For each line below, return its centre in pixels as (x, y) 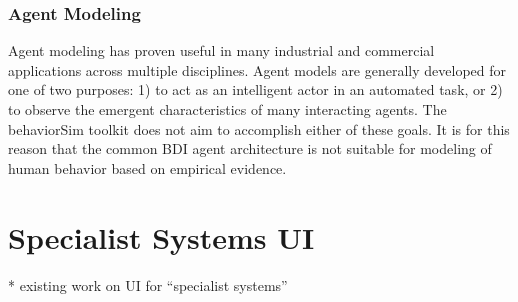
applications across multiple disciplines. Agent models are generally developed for (257, 69)
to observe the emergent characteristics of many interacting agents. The (227, 109)
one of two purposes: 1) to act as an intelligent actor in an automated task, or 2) (255, 89)
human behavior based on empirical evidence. (147, 167)
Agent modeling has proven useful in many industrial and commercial (221, 50)
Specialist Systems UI (161, 236)
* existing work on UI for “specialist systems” (148, 284)
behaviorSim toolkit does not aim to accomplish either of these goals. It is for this (259, 128)
